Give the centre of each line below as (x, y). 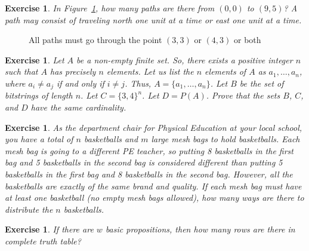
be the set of (262, 83)
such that (21, 71)
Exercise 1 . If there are (49, 229)
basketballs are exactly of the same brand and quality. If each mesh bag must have (153, 186)
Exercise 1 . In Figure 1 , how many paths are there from (110, 8)
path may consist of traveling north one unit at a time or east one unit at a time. (153, 19)
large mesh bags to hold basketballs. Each (225, 139)
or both (247, 40)
